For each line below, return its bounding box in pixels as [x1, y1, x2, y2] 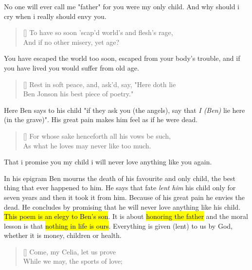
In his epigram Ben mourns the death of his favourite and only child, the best [4, 173, 235, 183]
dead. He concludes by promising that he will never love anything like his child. [4, 201, 241, 212]
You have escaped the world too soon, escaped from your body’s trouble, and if [4, 53, 240, 63]
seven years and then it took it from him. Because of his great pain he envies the [4, 192, 245, 202]
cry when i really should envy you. [4, 11, 107, 21]
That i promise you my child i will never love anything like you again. [4, 157, 212, 167]
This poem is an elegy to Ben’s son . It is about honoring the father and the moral [4, 211, 248, 221]
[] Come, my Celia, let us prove [23, 246, 116, 256]
